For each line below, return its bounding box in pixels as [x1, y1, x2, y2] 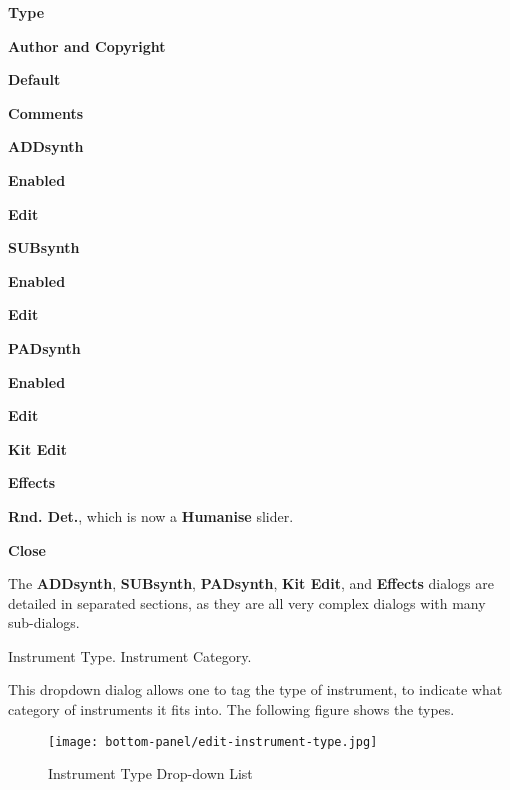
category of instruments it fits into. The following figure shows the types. [8, 699, 455, 720]
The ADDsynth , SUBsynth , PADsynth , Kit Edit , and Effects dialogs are [8, 573, 494, 594]
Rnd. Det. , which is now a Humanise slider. [8, 505, 294, 526]
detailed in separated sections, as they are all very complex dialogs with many [8, 592, 486, 613]
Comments [8, 102, 83, 123]
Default [8, 69, 61, 90]
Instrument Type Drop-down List [48, 763, 253, 784]
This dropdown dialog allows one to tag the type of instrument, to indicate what [8, 679, 503, 700]
